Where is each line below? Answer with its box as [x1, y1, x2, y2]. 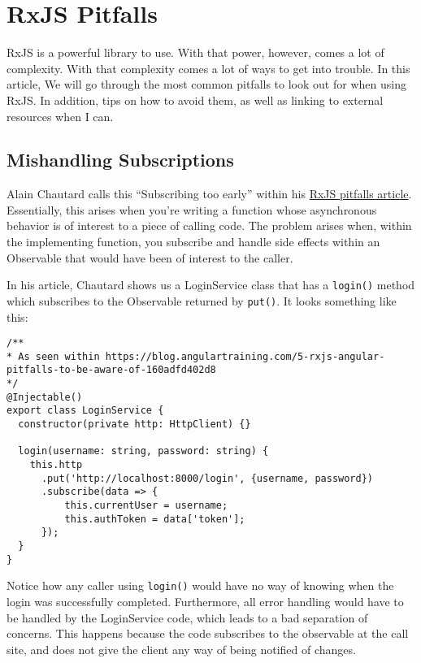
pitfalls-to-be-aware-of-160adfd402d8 [7, 364, 216, 376]
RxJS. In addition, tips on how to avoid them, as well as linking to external [7, 91, 384, 108]
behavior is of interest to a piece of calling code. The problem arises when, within [7, 217, 412, 234]
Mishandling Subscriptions [7, 147, 234, 172]
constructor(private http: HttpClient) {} [18, 418, 251, 431]
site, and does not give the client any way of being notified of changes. [7, 640, 356, 657]
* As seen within [7, 350, 100, 362]
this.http [29, 459, 83, 471]
